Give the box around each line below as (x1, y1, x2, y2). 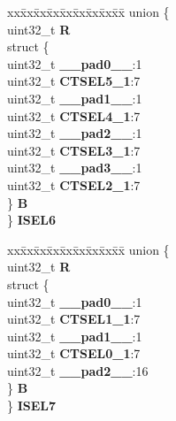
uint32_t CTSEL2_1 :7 (7, 175, 141, 194)
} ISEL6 (7, 210, 57, 229)
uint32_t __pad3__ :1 (7, 158, 142, 177)
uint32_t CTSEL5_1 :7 (7, 72, 141, 90)
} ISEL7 (7, 396, 57, 415)
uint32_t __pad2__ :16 (7, 361, 149, 379)
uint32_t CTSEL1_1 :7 (7, 310, 141, 328)
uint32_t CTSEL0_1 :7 (7, 344, 141, 363)
